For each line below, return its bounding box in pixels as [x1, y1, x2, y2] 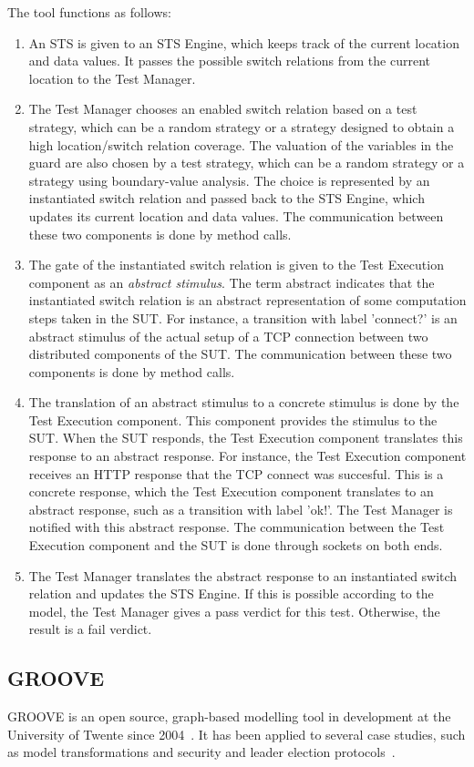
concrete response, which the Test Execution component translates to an [28, 482, 434, 501]
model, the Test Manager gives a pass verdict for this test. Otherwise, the [28, 601, 440, 620]
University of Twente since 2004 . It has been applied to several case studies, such [7, 724, 466, 743]
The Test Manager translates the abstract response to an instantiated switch [28, 566, 458, 585]
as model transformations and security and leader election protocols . [7, 742, 396, 762]
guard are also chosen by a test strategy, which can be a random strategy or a [28, 153, 465, 172]
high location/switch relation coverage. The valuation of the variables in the [28, 135, 454, 154]
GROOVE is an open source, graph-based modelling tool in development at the [7, 707, 451, 726]
